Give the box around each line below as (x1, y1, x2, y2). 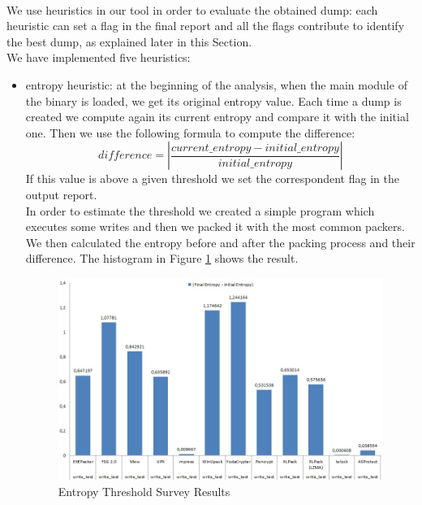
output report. (25, 185, 97, 202)
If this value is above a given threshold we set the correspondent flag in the (25, 170, 399, 187)
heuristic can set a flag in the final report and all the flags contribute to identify (6, 17, 405, 34)
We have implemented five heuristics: (6, 49, 191, 66)
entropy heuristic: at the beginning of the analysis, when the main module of (25, 76, 407, 93)
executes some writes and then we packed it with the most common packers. (25, 218, 405, 235)
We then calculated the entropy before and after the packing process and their (25, 233, 416, 250)
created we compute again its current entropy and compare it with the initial (25, 108, 409, 125)
